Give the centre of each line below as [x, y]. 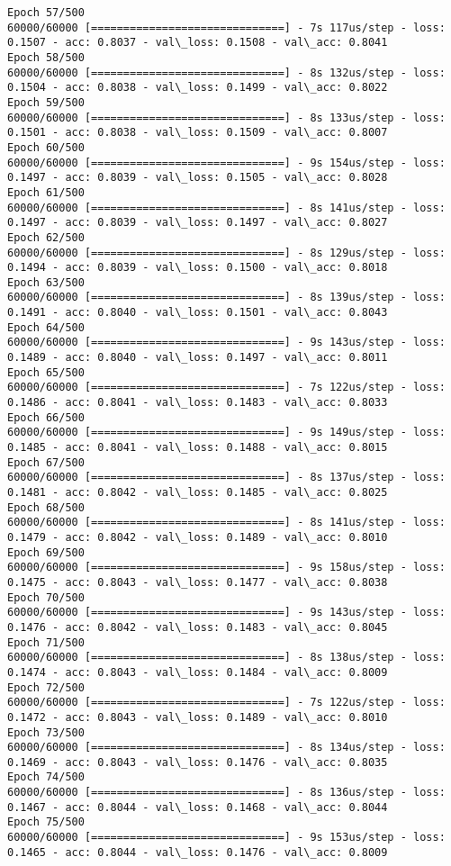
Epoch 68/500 [46, 507]
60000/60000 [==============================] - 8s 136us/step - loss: [226, 793]
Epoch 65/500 [46, 372]
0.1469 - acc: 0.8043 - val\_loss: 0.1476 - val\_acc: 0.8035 [198, 762]
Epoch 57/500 [46, 13]
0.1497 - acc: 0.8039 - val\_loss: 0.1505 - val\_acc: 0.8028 [198, 178]
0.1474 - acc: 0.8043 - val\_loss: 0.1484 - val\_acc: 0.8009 [198, 672]
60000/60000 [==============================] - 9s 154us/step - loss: [226, 162]
